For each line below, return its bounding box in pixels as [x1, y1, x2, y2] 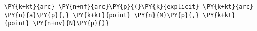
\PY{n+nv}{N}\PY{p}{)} [33, 20, 109, 27]
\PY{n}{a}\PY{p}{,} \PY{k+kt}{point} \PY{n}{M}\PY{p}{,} [4, 11, 199, 19]
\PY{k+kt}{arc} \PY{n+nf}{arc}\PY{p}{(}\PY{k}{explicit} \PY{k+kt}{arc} [4, 3, 253, 10]
